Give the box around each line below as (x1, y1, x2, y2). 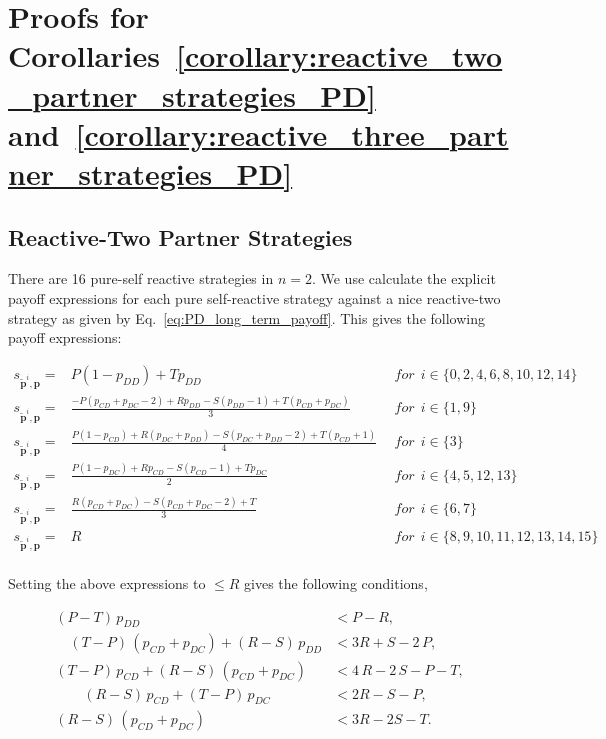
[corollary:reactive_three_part (75, 113, 509, 154)
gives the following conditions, (244, 573, 428, 594)
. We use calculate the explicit (311, 268, 496, 289)
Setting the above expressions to (8, 573, 206, 594)
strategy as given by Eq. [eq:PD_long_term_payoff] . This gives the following (8, 307, 485, 328)
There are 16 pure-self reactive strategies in (8, 268, 274, 289)
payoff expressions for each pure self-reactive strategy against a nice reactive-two (8, 287, 501, 308)
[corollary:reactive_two (176, 35, 503, 76)
